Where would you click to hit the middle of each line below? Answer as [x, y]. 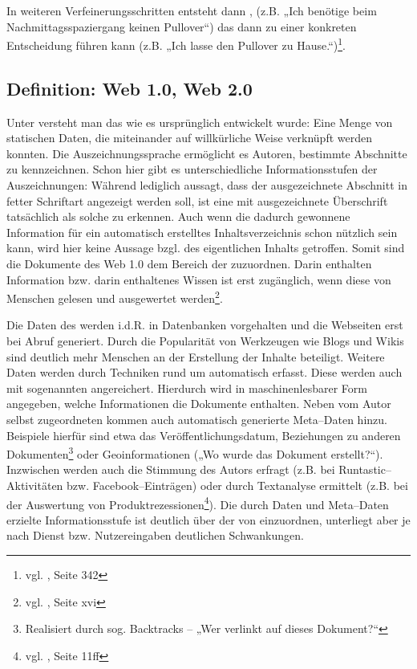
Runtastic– [365, 469]
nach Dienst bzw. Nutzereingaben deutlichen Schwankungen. [155, 535]
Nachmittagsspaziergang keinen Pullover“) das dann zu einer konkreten [182, 26]
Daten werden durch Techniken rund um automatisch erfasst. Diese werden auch [204, 372]
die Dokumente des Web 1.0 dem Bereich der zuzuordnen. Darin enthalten [189, 263]
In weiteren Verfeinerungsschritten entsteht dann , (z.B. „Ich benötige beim [192, 10]
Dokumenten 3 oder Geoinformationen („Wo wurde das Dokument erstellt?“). [195, 453]
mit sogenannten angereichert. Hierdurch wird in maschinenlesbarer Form [187, 388]
